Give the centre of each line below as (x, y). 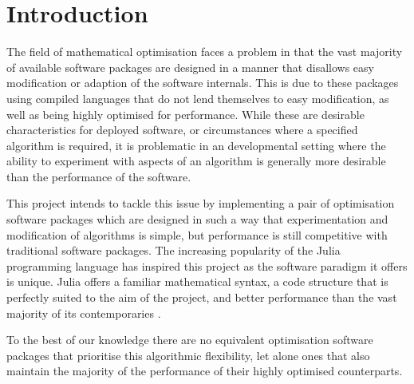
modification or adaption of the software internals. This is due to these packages (203, 83)
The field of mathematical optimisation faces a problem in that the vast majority (205, 51)
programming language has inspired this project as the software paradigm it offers (207, 265)
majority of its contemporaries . (84, 313)
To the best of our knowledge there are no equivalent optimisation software (190, 340)
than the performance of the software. (99, 176)
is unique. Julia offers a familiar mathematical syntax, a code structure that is (197, 281)
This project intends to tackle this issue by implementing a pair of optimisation (201, 203)
